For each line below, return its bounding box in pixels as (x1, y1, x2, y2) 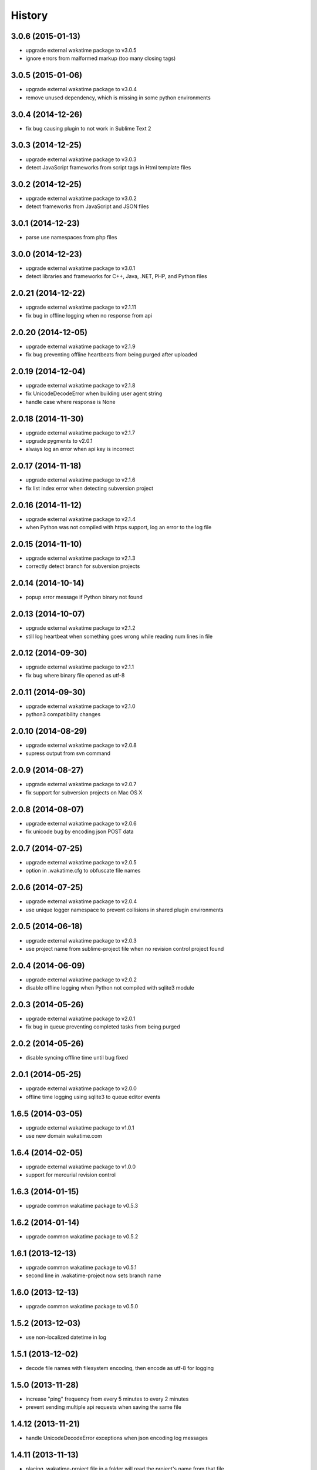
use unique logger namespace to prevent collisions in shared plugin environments (25, 906, 224, 913)
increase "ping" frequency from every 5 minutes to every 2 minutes (25, 1395, 189, 1402)
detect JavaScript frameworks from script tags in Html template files (25, 163, 191, 171)
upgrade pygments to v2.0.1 (25, 437, 93, 445)
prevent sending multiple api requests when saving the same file (25, 1404, 181, 1411)
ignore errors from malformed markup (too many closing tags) (25, 55, 176, 62)
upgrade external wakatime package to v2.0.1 (25, 1015, 136, 1023)
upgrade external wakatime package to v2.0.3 (25, 937, 137, 944)
